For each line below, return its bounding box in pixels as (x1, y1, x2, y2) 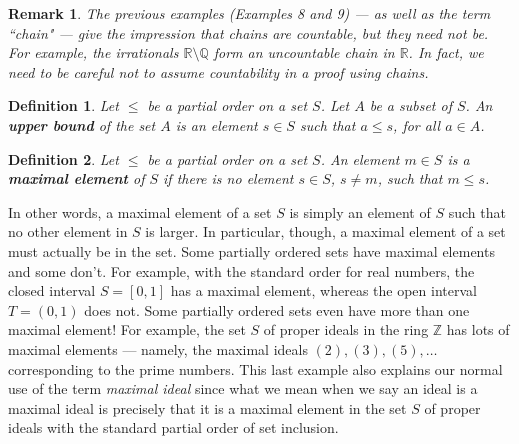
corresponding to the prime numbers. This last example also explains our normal (8, 358, 503, 379)
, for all (393, 114, 441, 135)
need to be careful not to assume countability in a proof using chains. (8, 61, 429, 82)
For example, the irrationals (8, 42, 179, 63)
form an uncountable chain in (213, 42, 395, 63)
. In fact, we (408, 42, 484, 63)
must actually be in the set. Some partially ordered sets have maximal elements (8, 240, 495, 261)
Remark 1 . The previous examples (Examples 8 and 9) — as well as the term (8, 3, 491, 23)
